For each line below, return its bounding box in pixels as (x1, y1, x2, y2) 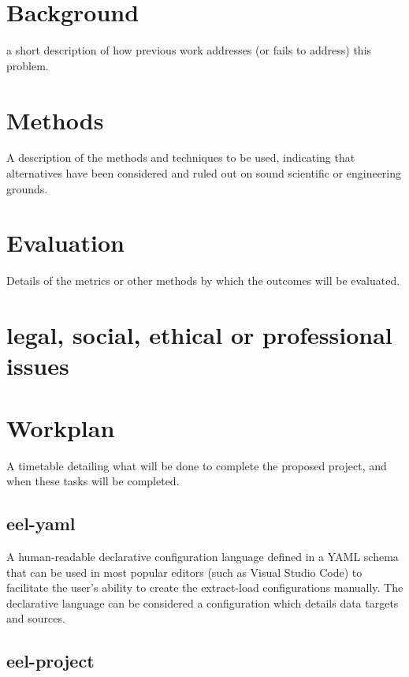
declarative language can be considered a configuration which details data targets (6, 594, 399, 611)
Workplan (6, 411, 115, 443)
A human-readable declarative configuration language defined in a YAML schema (6, 548, 399, 565)
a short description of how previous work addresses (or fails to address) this (6, 42, 372, 58)
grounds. (6, 180, 48, 196)
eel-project (6, 649, 95, 673)
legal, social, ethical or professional (6, 319, 392, 351)
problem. (6, 57, 49, 73)
